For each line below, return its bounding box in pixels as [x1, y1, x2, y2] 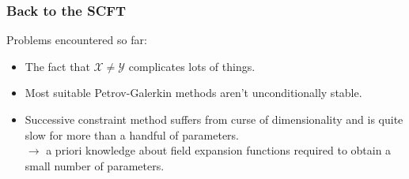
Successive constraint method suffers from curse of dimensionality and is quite [25, 111, 403, 127]
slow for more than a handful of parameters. [25, 126, 240, 143]
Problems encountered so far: [6, 32, 147, 48]
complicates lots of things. [128, 58, 256, 74]
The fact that [25, 58, 90, 74]
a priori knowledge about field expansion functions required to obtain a [46, 142, 392, 158]
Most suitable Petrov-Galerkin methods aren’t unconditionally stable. [25, 84, 362, 101]
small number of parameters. [25, 157, 165, 173]
